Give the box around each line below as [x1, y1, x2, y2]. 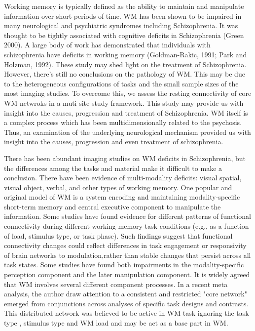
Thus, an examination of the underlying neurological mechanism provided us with [4, 126, 251, 137]
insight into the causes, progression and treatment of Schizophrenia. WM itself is [4, 107, 248, 118]
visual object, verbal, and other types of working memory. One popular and [4, 182, 232, 192]
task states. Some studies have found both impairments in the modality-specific [4, 259, 244, 270]
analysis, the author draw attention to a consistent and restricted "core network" [4, 289, 247, 299]
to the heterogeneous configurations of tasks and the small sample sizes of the [4, 78, 239, 88]
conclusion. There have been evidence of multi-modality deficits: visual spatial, [4, 172, 242, 183]
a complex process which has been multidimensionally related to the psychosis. [4, 117, 242, 127]
